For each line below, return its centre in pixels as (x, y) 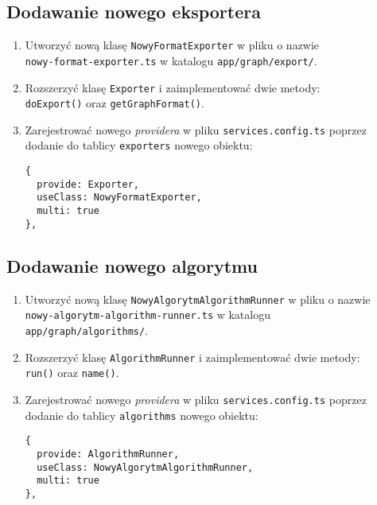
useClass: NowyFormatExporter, (119, 198)
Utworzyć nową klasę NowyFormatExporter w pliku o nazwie (172, 45)
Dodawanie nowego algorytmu (132, 265)
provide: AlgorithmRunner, (108, 454)
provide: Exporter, (88, 184)
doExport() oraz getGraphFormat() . (115, 103)
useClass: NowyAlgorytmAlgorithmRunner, (145, 467)
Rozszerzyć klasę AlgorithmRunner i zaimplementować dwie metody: (192, 357)
